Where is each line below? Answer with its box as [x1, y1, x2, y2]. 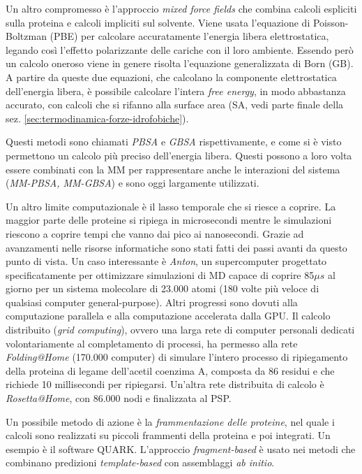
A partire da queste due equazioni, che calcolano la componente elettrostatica [6, 69, 337, 84]
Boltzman [6, 29, 47, 43]
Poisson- [312, 15, 349, 29]
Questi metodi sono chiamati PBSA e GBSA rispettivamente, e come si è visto [6, 134, 342, 149]
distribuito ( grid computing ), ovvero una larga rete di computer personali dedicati [6, 322, 355, 337]
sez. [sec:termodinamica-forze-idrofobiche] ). [6, 110, 189, 125]
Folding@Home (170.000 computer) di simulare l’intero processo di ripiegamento [6, 350, 348, 364]
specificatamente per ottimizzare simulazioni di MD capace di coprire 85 [6, 267, 315, 282]
